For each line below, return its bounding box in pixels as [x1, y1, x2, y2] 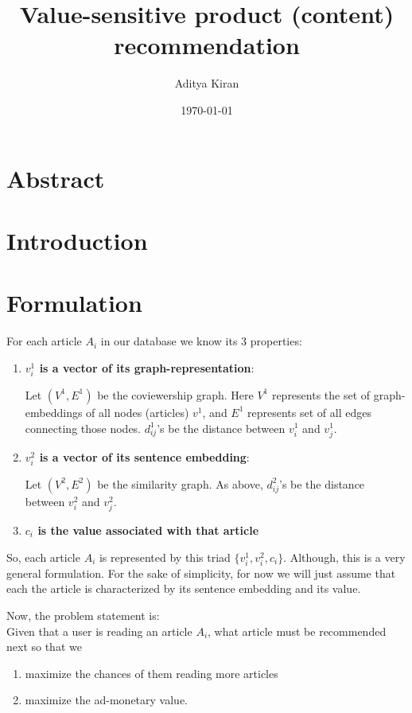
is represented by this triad [99, 548, 231, 565]
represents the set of [271, 386, 371, 403]
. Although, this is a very [283, 548, 406, 565]
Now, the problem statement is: [6, 606, 160, 623]
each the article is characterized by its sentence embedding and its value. [6, 580, 361, 597]
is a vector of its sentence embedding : [39, 448, 250, 465]
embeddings [25, 403, 83, 420]
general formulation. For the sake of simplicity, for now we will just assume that [6, 564, 396, 581]
